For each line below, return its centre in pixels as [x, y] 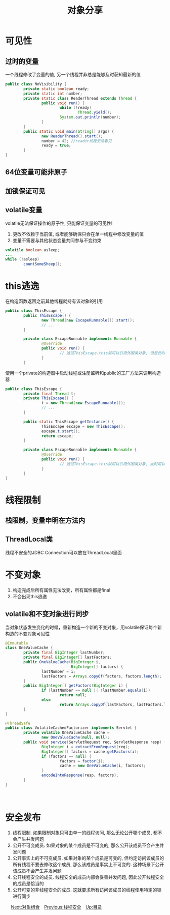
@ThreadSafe [18, 723]
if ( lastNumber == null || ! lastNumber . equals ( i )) [96, 690]
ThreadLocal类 [29, 539]
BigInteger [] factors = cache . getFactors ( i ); [90, 751]
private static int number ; [53, 94]
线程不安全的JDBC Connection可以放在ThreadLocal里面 [64, 552]
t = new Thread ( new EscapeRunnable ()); [83, 403]
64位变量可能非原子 [36, 172]
